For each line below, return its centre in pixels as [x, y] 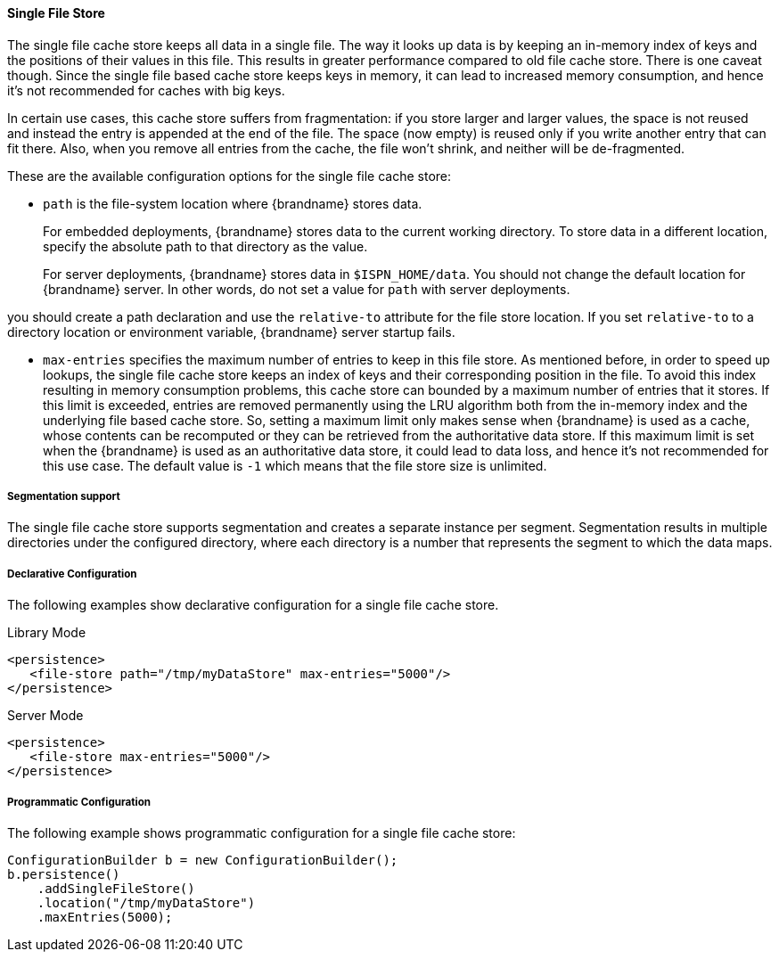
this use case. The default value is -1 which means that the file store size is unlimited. [295, 465]
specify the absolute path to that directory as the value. [205, 246]
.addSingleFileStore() [116, 888]
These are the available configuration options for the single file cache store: [230, 176]
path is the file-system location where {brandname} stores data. [233, 203]
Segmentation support [64, 496]
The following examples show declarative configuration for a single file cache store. [253, 605]
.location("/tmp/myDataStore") [146, 902]
